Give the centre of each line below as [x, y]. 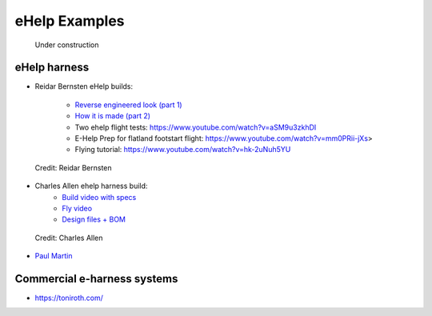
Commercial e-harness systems [96, 279]
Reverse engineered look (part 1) [129, 105]
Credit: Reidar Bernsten [73, 167]
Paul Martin [54, 256]
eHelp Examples [70, 21]
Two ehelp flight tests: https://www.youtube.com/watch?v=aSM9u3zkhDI [196, 127]
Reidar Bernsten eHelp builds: [84, 86]
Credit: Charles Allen [69, 238]
